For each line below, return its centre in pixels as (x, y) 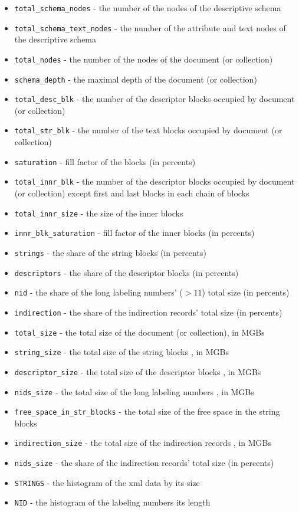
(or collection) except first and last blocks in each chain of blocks (132, 193)
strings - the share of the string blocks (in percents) (110, 252)
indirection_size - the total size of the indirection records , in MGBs (143, 443)
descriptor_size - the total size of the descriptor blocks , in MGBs (138, 371)
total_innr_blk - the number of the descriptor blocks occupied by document (155, 181)
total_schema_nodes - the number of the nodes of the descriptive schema (148, 8)
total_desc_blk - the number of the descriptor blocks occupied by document (155, 99)
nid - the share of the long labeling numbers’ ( (98, 292)
